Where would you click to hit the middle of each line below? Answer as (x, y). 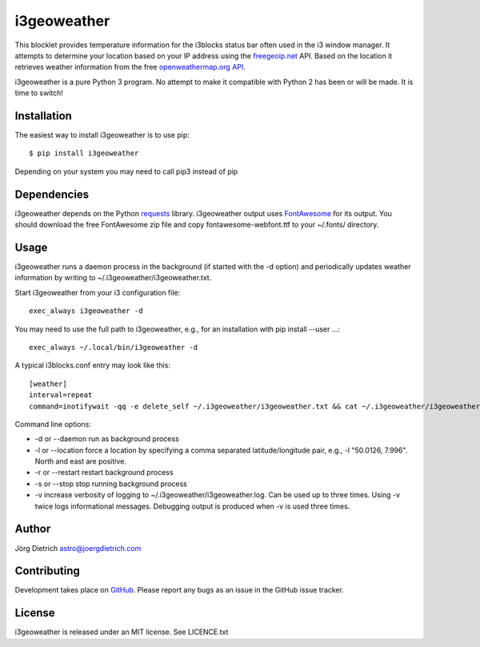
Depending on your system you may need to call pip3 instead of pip (126, 171)
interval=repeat (61, 395)
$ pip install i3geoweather (84, 153)
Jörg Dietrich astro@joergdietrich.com (78, 548)
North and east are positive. (81, 461)
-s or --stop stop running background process (111, 484)
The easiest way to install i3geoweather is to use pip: (102, 135)
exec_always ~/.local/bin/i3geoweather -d (114, 347)
